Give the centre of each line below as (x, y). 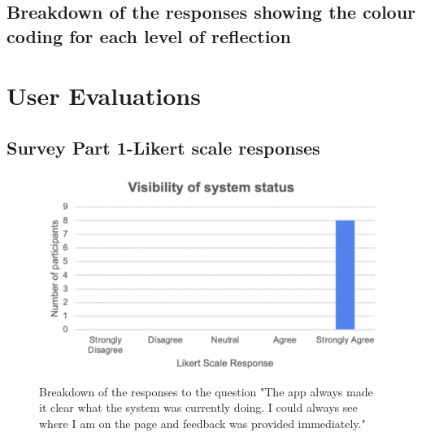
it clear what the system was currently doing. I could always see (198, 407)
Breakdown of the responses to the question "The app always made (206, 391)
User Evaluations (104, 96)
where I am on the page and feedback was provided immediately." (202, 423)
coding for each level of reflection (149, 35)
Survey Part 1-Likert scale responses (163, 147)
